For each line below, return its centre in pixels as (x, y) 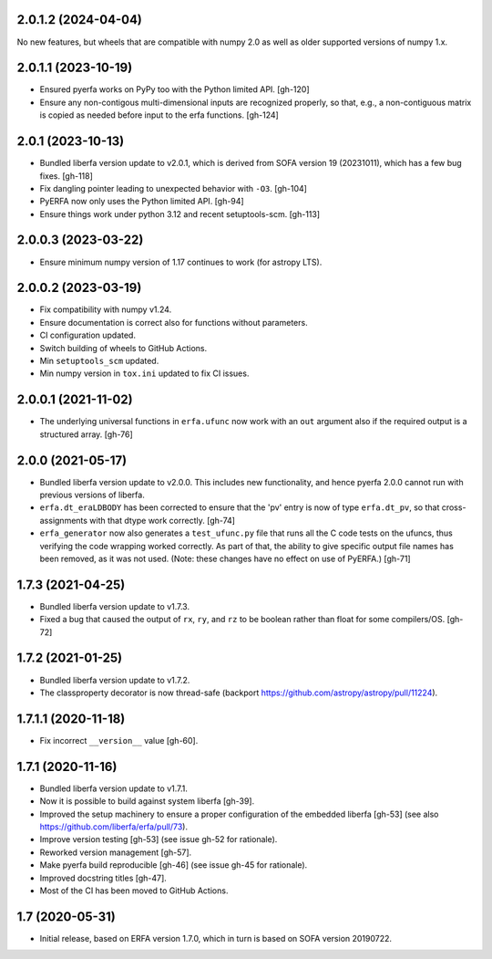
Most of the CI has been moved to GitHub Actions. (134, 891)
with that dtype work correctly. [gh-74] (163, 520)
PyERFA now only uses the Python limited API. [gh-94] (142, 202)
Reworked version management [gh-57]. (116, 852)
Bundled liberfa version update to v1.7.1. (114, 788)
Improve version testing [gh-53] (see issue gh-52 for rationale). (159, 839)
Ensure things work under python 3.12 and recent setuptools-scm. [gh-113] (180, 214)
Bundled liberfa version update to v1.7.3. (115, 606)
